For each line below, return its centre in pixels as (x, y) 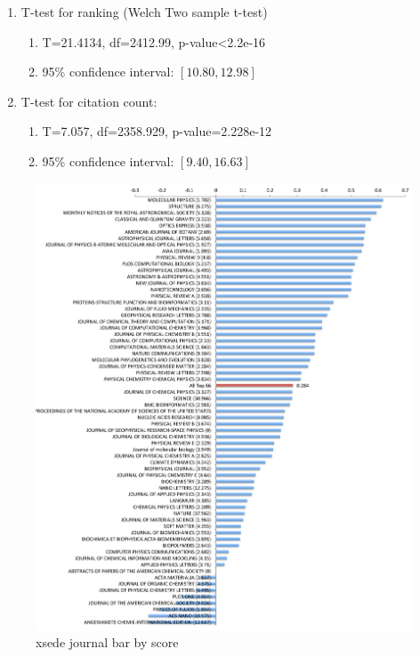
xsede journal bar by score (107, 642)
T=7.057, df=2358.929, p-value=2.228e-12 (157, 131)
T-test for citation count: (89, 101)
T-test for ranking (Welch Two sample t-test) (144, 12)
